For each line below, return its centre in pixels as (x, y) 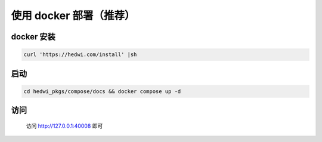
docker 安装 (33, 37)
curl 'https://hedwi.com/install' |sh (80, 55)
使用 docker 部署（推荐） (73, 16)
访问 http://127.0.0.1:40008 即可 (64, 126)
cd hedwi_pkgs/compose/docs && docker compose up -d (102, 91)
